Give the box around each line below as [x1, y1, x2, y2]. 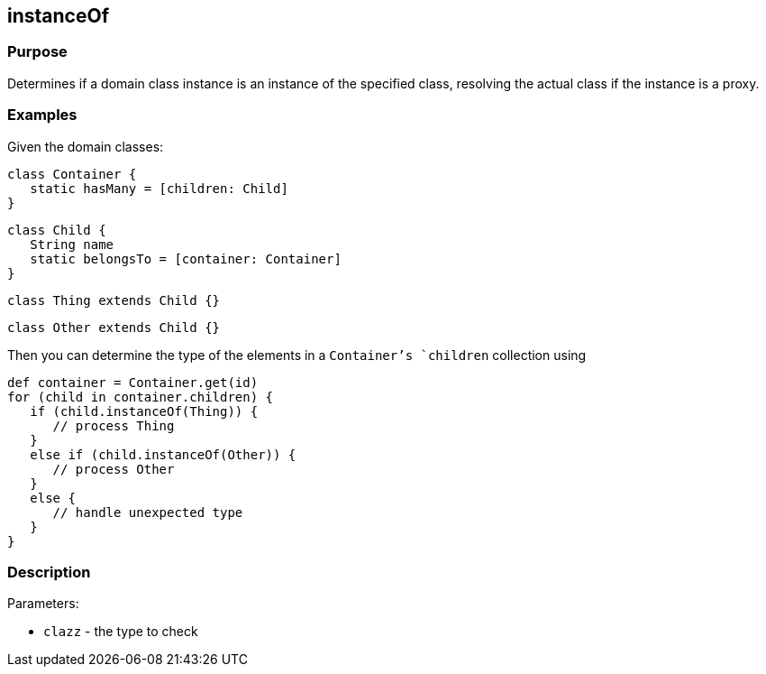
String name [30, 236, 114, 252]
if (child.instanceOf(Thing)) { [30, 403, 259, 419]
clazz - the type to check [43, 623, 198, 640]
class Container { [7, 166, 137, 181]
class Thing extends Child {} [7, 292, 221, 308]
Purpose [7, 42, 68, 61]
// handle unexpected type [52, 504, 243, 520]
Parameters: [7, 596, 79, 612]
